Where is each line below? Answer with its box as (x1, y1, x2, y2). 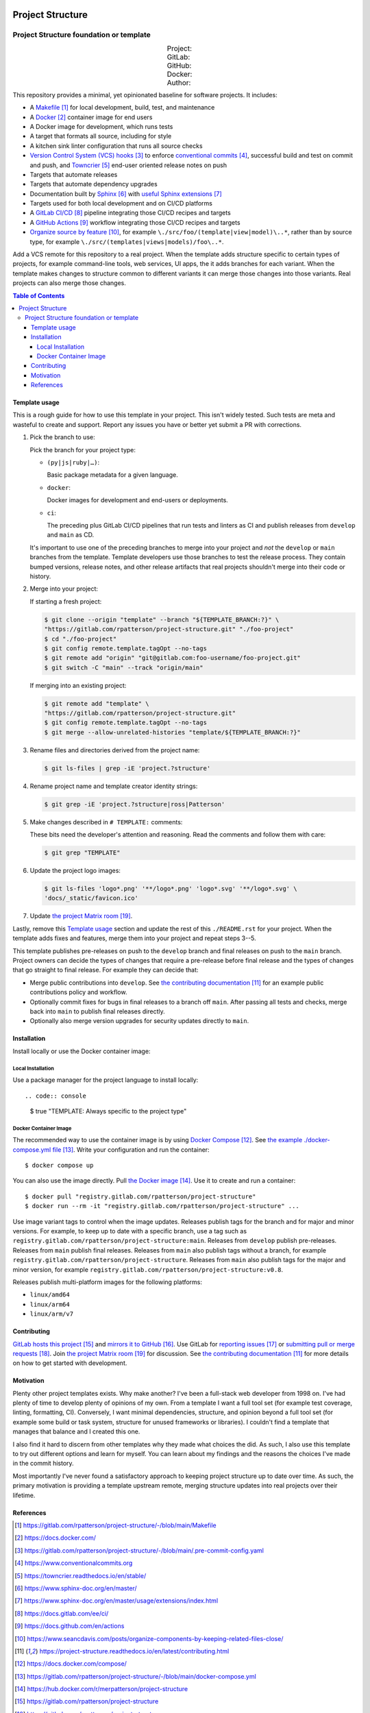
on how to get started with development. (12, 1359, 127, 1367)
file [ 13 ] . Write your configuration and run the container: (52, 1145, 210, 1154)
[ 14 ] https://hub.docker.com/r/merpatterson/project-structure (14, 1685, 188, 1693)
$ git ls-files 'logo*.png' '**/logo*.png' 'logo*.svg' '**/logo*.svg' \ (44, 885, 297, 893)
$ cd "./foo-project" (44, 634, 117, 643)
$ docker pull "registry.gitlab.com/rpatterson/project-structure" (25, 1192, 256, 1200)
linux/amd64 (29, 1291, 70, 1298)
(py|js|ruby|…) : (47, 458, 100, 467)
